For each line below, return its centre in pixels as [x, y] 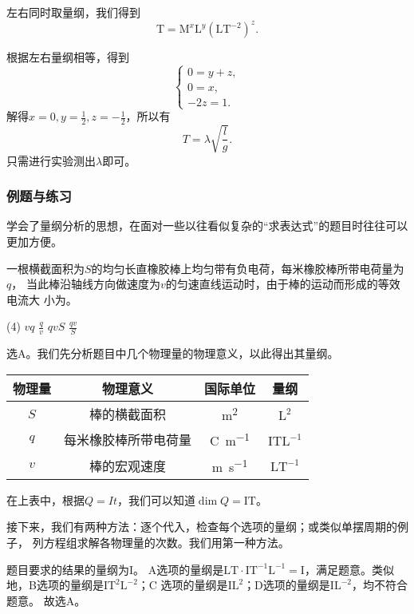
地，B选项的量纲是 [55, 585]
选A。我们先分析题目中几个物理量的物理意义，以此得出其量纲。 [173, 353]
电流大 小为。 [42, 299]
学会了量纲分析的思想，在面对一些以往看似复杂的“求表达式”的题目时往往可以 [207, 226]
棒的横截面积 [128, 414]
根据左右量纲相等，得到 [68, 57]
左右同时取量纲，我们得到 [73, 12]
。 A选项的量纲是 [179, 569]
